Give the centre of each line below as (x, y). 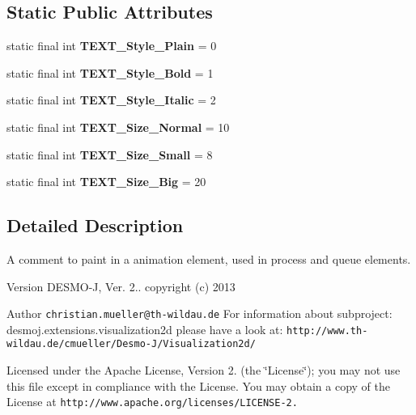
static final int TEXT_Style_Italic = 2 (111, 100)
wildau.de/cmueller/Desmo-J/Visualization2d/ (131, 344)
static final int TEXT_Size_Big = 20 (106, 182)
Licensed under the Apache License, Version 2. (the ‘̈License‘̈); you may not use (204, 370)
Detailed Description (95, 225)
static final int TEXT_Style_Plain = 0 (112, 46)
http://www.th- (327, 330)
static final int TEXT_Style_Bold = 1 (110, 72)
